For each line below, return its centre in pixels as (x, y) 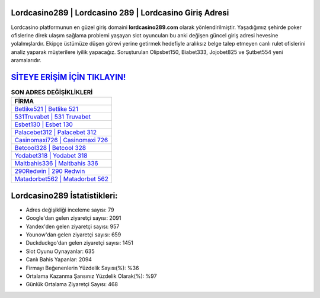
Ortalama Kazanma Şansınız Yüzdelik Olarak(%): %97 (91, 276)
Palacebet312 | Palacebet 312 (56, 132)
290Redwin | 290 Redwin (50, 171)
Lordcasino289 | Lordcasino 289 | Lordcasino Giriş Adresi (120, 13)
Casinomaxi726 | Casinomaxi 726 (61, 140)
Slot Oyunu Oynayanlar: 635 (60, 251)
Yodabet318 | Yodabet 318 (51, 156)
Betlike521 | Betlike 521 (47, 109)
